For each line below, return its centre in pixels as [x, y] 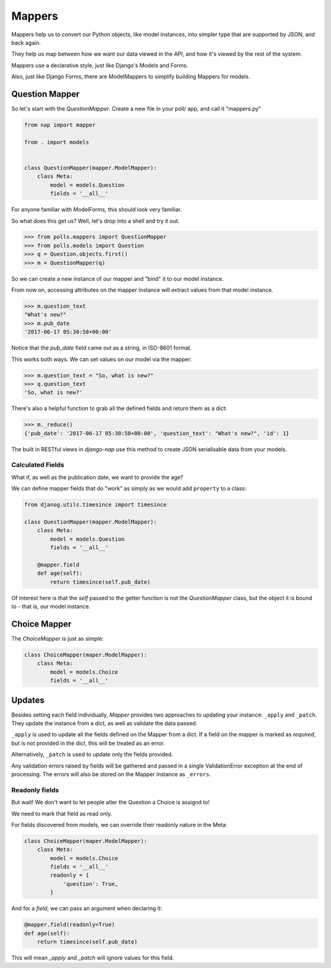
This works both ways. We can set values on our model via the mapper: [102, 359]
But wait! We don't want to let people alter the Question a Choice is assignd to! [110, 802]
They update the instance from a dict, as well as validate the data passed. [104, 723]
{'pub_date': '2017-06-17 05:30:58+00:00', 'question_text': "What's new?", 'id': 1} [157, 433]
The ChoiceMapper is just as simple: [58, 638]
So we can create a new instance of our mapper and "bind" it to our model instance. [117, 278]
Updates [28, 700]
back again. [26, 42]
